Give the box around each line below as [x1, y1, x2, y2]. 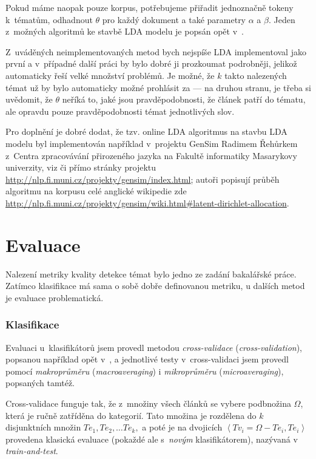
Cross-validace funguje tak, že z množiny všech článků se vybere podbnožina [5, 397, 291, 409]
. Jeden [268, 13, 295, 25]
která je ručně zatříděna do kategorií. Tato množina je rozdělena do [5, 409, 257, 421]
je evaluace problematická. [5, 291, 104, 304]
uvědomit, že [5, 93, 53, 106]
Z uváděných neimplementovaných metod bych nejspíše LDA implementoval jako [5, 45, 306, 58]
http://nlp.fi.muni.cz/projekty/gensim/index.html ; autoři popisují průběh [5, 172, 280, 185]
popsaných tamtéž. [5, 376, 75, 389]
